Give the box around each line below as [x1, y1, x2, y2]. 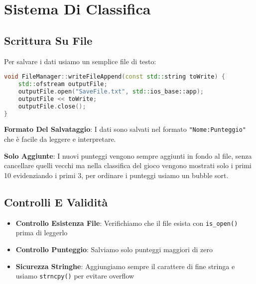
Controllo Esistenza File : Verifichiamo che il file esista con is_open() [15, 217, 238, 228]
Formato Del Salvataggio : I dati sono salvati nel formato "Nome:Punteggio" [4, 124, 246, 134]
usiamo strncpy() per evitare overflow [15, 271, 134, 281]
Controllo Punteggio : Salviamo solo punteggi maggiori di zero [15, 244, 213, 254]
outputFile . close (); [18, 102, 86, 110]
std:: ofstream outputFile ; [18, 81, 108, 88]
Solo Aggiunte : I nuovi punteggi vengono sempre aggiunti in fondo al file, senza [4, 150, 252, 161]
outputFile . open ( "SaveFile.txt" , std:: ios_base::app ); [18, 88, 204, 95]
